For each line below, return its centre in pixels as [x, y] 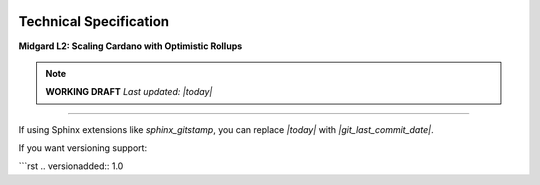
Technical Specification [94, 21]
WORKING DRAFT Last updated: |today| [129, 92]
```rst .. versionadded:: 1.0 [71, 166]
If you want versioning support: [83, 148]
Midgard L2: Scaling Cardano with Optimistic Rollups [130, 46]
